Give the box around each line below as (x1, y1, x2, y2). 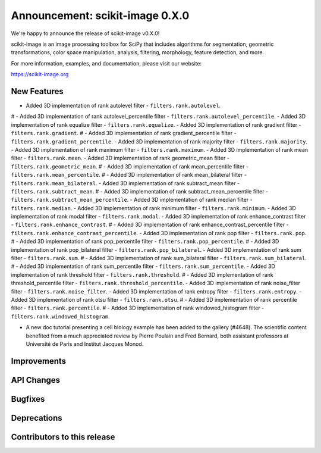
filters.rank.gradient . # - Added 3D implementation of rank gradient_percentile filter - (11, 130, 237, 137)
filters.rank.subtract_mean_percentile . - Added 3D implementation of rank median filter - (11, 196, 253, 204)
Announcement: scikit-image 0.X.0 (11, 9, 190, 22)
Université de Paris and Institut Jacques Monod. (26, 340, 144, 348)
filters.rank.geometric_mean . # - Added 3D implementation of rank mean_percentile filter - (11, 163, 249, 170)
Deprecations (11, 413, 62, 423)
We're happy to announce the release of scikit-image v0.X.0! (11, 30, 160, 37)
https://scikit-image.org (11, 71, 69, 78)
